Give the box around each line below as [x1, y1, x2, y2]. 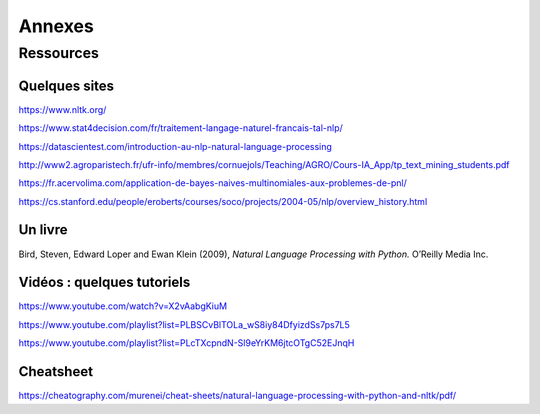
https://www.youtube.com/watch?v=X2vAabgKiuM [18, 300, 228, 312]
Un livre [18, 221, 68, 239]
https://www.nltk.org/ [18, 103, 107, 115]
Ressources [18, 44, 100, 62]
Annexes [18, 15, 94, 37]
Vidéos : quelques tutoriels [18, 274, 191, 291]
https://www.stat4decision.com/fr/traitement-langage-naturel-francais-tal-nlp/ [18, 122, 344, 134]
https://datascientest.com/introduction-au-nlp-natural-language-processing [18, 140, 332, 152]
